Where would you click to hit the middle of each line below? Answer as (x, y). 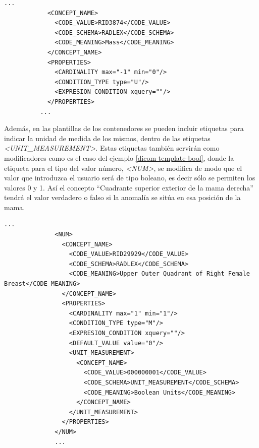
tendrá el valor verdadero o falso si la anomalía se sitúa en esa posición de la (122, 197)
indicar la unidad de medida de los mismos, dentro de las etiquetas (107, 138)
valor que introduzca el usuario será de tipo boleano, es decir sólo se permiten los (130, 178)
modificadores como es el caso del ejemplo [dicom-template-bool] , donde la (119, 157)
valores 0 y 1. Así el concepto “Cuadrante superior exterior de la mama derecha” (129, 187)
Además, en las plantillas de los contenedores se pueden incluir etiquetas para (124, 128)
